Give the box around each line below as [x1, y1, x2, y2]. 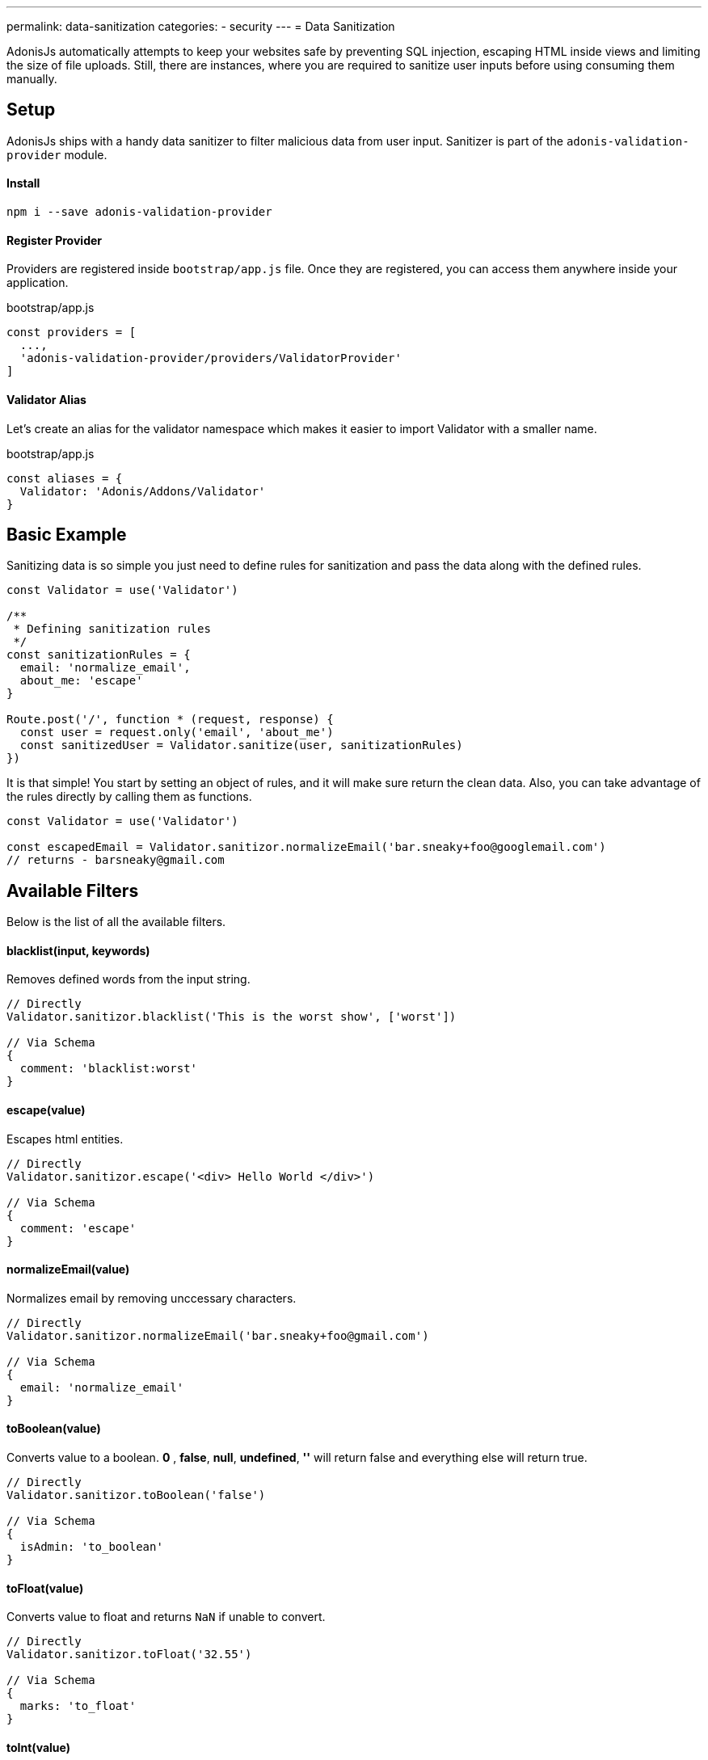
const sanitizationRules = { [6, 648, 191, 662]
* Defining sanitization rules [13, 622, 211, 636]
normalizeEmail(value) [6, 1262, 130, 1277]
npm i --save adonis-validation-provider [6, 205, 272, 219]
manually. [6, 72, 57, 86]
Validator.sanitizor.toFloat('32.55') [6, 1648, 252, 1661]
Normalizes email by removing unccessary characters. [6, 1291, 297, 1305]
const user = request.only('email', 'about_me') [19, 726, 334, 739]
